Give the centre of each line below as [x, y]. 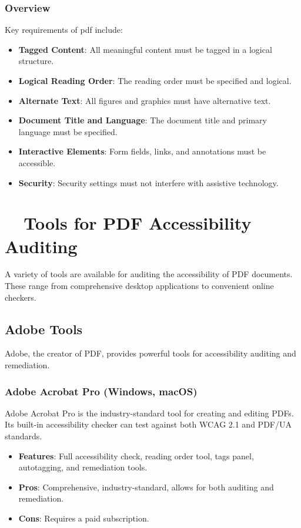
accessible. [37, 162]
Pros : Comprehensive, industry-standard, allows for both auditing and [146, 487]
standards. [24, 436]
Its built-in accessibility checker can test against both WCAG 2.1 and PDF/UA [148, 424]
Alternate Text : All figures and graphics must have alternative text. [145, 100]
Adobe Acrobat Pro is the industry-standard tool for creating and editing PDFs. [149, 413]
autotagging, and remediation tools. [83, 467]
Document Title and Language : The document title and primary [143, 120]
